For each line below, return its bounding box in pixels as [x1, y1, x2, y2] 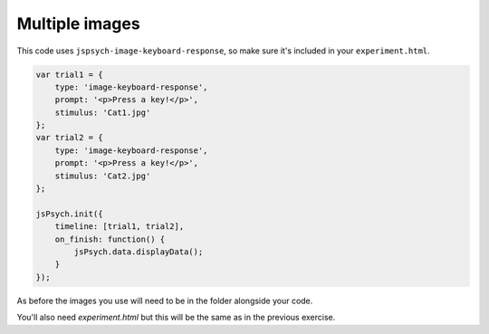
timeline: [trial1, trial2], [54, 222, 185, 232]
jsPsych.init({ [35, 208, 103, 219]
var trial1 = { [35, 69, 103, 80]
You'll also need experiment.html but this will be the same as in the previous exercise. [16, 312, 336, 323]
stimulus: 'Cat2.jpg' [54, 170, 151, 181]
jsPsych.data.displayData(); [73, 247, 204, 257]
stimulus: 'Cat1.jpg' [54, 107, 151, 118]
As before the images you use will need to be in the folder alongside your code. [16, 295, 313, 306]
